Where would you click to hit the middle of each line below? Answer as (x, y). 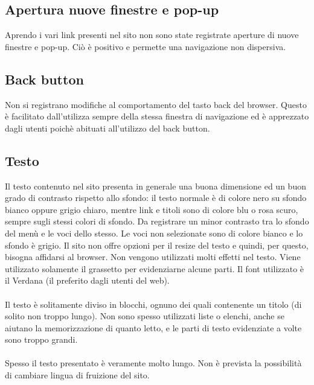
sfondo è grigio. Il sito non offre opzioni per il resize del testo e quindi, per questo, (157, 245)
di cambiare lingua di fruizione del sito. (77, 375)
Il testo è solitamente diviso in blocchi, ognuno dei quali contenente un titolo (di (153, 304)
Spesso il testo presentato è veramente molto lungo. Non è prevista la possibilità (153, 363)
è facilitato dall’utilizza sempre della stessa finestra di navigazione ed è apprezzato (157, 116)
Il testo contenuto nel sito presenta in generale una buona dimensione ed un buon (155, 186)
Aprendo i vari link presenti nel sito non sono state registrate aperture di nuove (152, 35)
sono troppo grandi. (41, 339)
